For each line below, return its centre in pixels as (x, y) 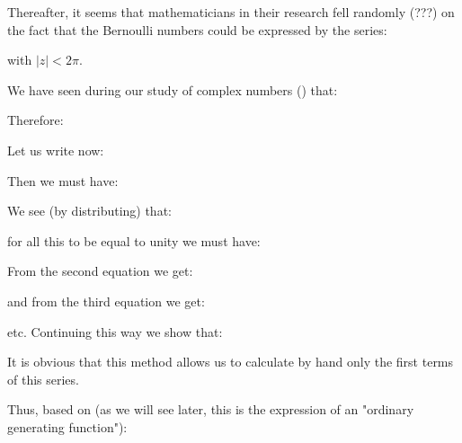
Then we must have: (63, 180)
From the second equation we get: (100, 271)
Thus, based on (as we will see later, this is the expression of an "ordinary (211, 409)
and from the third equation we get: (106, 301)
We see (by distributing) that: (89, 211)
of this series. (43, 379)
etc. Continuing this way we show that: (115, 331)
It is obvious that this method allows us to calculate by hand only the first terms (231, 362)
